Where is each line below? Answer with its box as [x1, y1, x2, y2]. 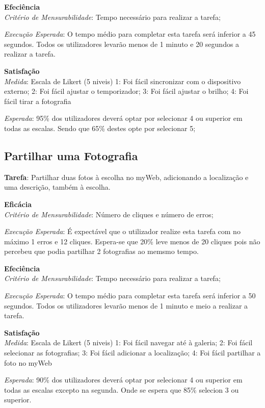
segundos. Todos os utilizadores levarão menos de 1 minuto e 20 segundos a [4, 38, 240, 49]
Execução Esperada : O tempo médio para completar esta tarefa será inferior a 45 [4, 29, 256, 39]
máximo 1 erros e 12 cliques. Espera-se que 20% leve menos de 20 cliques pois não [4, 236, 260, 246]
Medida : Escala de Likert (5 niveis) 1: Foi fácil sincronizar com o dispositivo [4, 75, 241, 86]
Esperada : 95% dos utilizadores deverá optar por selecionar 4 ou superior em [4, 113, 243, 123]
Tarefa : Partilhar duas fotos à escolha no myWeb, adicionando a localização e [4, 171, 249, 182]
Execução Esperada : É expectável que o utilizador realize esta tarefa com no [4, 226, 241, 237]
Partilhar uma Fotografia [4, 147, 138, 163]
